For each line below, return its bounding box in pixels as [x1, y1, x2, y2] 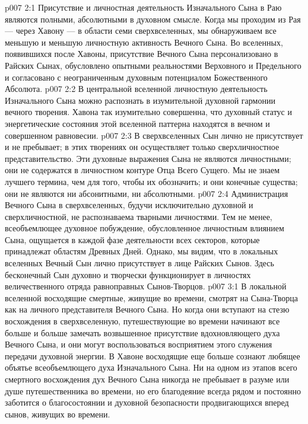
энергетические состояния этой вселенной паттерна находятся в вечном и [5, 117, 270, 129]
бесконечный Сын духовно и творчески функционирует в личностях [5, 268, 251, 280]
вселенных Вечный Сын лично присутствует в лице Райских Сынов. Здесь [5, 257, 274, 269]
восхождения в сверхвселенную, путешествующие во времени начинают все [5, 315, 280, 327]
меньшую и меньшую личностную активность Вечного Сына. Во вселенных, [5, 36, 283, 48]
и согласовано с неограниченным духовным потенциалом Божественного [5, 71, 268, 83]
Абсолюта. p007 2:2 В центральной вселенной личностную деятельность [5, 82, 268, 95]
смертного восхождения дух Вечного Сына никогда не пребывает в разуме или [5, 373, 290, 385]
